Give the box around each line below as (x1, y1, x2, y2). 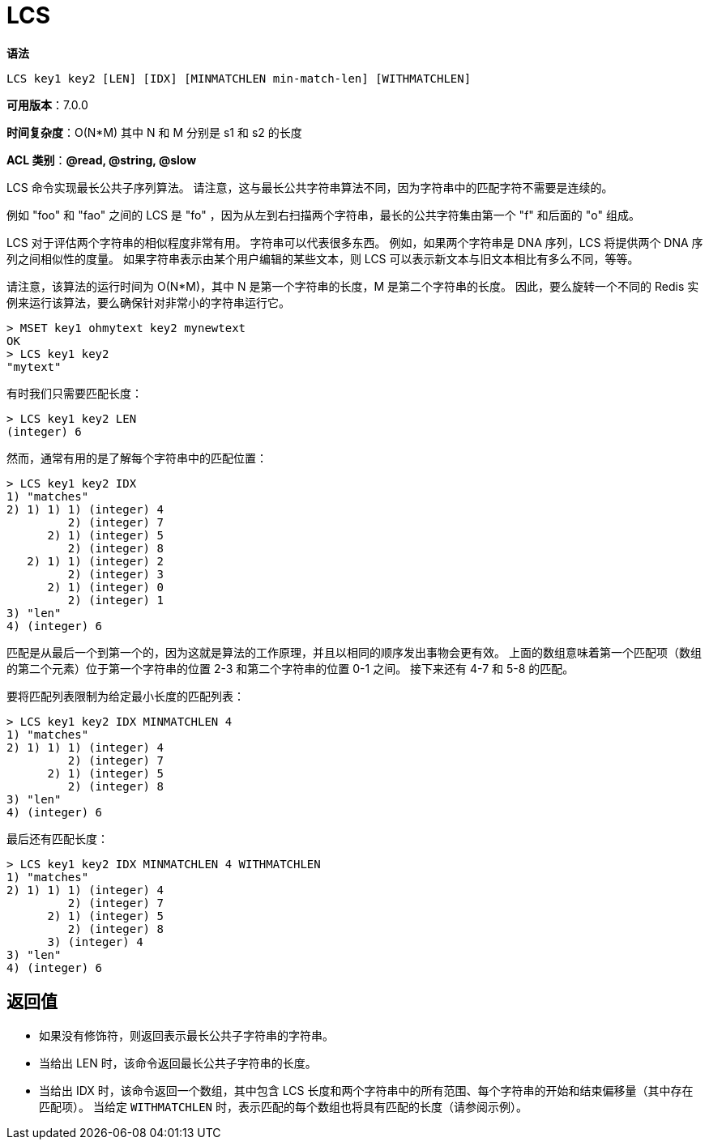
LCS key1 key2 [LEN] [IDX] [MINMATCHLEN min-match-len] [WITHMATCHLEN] (6, 71, 472, 85)
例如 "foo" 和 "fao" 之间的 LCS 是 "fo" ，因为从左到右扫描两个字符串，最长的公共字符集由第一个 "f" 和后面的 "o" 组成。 (6, 207, 640, 222)
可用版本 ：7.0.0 (6, 97, 88, 112)
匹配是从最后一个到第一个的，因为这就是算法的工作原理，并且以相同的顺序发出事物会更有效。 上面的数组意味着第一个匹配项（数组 (6, 645, 702, 659)
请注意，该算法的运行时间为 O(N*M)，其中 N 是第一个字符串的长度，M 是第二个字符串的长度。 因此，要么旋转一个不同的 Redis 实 (6, 279, 699, 293)
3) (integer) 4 (47, 935, 143, 948)
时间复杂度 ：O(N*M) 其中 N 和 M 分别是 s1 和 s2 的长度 (6, 125, 302, 139)
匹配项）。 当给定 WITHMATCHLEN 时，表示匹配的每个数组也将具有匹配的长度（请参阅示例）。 (39, 1099, 527, 1114)
